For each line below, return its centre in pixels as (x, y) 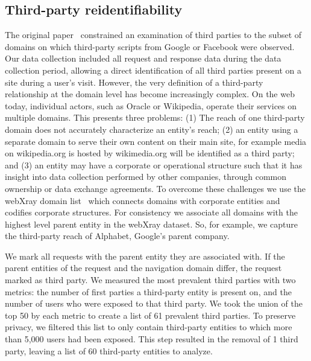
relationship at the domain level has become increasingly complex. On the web (150, 94)
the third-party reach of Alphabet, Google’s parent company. (117, 236)
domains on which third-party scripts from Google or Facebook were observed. (150, 46)
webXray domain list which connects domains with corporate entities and (143, 200)
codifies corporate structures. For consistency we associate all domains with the (151, 212)
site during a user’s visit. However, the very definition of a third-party (134, 82)
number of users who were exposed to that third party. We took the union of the (154, 303)
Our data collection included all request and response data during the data (143, 58)
